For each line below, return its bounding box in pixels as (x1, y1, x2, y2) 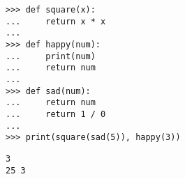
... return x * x (6, 16, 106, 26)
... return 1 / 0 (6, 109, 106, 119)
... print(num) (6, 51, 96, 61)
